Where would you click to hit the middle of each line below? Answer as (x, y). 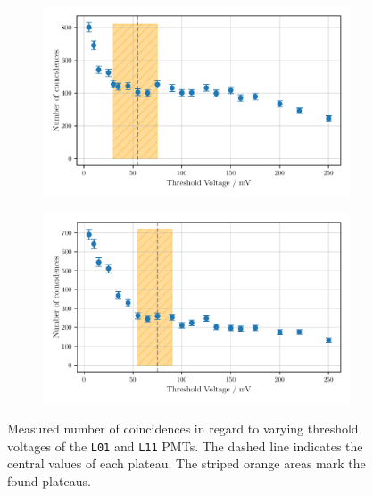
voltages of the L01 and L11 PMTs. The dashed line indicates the (185, 446)
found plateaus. (49, 480)
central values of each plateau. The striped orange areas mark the (186, 463)
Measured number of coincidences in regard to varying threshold (183, 429)
